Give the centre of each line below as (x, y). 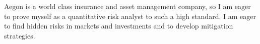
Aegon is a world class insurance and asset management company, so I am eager (127, 6)
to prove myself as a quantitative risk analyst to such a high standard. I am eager (130, 16)
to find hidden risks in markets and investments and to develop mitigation (119, 26)
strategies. (20, 35)
